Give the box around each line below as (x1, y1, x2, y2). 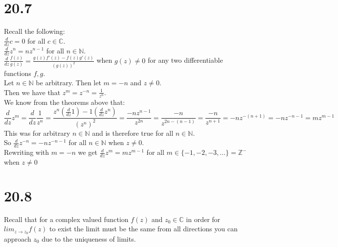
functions (4, 68, 31, 78)
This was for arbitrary (4, 127, 70, 138)
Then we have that (4, 87, 61, 97)
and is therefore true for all (92, 127, 174, 138)
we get (78, 147, 97, 157)
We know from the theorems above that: (4, 97, 125, 107)
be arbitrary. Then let (36, 77, 101, 88)
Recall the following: (4, 26, 65, 36)
